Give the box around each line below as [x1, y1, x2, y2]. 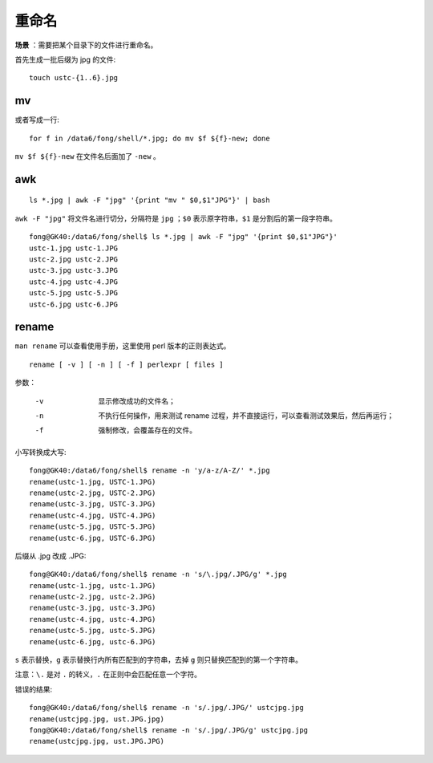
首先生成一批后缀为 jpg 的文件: [14, 55, 116, 64]
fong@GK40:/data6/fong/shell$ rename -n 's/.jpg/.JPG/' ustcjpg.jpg [29, 703, 304, 712]
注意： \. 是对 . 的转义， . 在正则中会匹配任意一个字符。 [14, 670, 202, 680]
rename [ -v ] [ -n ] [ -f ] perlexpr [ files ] [29, 359, 224, 369]
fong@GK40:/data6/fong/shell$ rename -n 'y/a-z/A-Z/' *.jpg [29, 466, 270, 475]
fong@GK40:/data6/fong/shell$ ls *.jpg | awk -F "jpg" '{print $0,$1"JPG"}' [29, 233, 338, 241]
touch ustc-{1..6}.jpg [29, 73, 119, 83]
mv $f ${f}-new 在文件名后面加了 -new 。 [14, 152, 160, 161]
